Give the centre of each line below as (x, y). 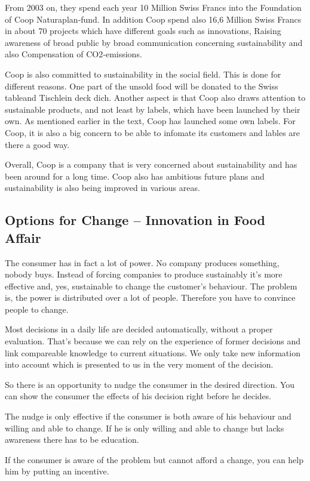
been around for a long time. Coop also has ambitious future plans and (135, 176)
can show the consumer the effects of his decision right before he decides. (138, 396)
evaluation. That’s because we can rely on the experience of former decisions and (153, 341)
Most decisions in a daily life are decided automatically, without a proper (139, 329)
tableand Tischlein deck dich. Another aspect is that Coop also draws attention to (155, 98)
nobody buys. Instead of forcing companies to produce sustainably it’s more (144, 274)
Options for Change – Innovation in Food (135, 220)
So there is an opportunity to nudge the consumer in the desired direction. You (150, 384)
